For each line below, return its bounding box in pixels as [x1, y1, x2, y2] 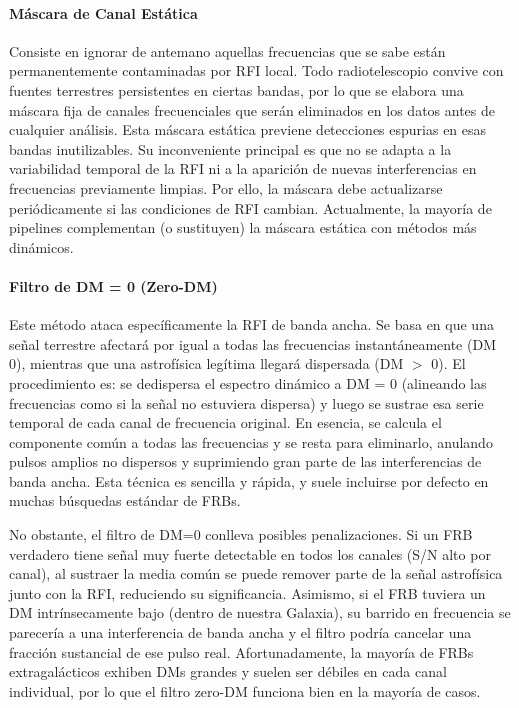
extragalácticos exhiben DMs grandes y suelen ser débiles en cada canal [9, 661, 447, 682]
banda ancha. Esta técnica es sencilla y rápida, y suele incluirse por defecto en [9, 470, 489, 491]
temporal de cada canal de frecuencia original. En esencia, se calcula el [9, 412, 442, 433]
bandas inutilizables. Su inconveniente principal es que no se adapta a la [9, 138, 452, 159]
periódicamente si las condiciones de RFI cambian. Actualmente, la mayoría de [9, 197, 492, 218]
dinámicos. [9, 236, 74, 257]
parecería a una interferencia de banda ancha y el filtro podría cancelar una [9, 622, 472, 643]
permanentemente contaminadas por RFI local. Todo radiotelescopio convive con [9, 60, 504, 81]
